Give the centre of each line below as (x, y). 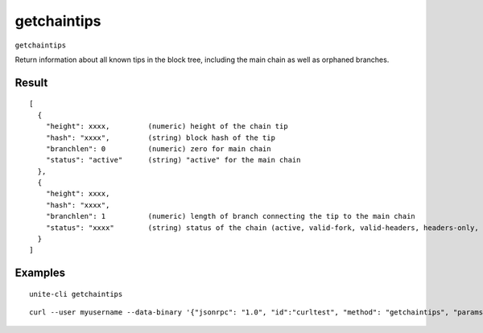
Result (31, 82)
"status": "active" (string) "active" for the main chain (173, 160)
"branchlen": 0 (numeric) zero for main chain (158, 148)
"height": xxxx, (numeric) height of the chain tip (167, 126)
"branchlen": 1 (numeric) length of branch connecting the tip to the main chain (231, 216)
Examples (40, 273)
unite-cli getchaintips (76, 294)
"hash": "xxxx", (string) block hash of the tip (160, 138)
